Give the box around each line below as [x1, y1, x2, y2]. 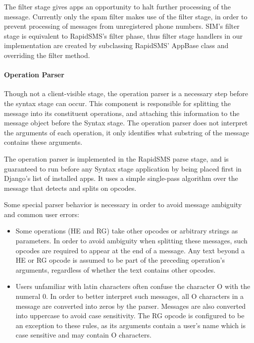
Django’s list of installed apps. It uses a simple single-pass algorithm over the [4, 173, 238, 183]
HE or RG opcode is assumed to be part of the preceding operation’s [15, 255, 225, 265]
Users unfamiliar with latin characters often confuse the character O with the [15, 281, 251, 291]
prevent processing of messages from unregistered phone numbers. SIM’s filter [4, 21, 240, 31]
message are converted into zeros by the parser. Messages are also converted [15, 300, 246, 311]
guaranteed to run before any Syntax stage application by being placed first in [4, 163, 242, 173]
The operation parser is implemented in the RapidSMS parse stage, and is [4, 153, 229, 164]
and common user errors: [4, 209, 79, 219]
